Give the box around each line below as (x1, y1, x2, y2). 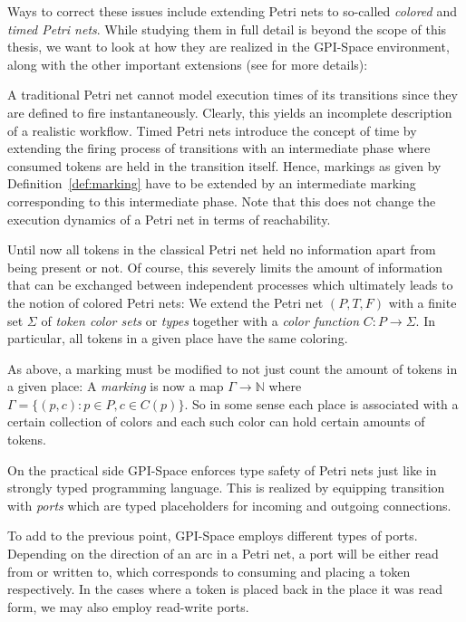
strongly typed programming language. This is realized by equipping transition (7, 478, 445, 497)
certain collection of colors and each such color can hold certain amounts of (7, 412, 425, 431)
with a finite (388, 292, 457, 311)
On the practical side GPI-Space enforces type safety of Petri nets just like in (7, 460, 437, 479)
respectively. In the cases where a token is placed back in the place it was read (7, 579, 442, 598)
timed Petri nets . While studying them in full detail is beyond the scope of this (7, 19, 447, 38)
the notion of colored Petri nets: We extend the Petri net (7, 292, 324, 311)
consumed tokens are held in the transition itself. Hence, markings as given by (7, 156, 442, 175)
